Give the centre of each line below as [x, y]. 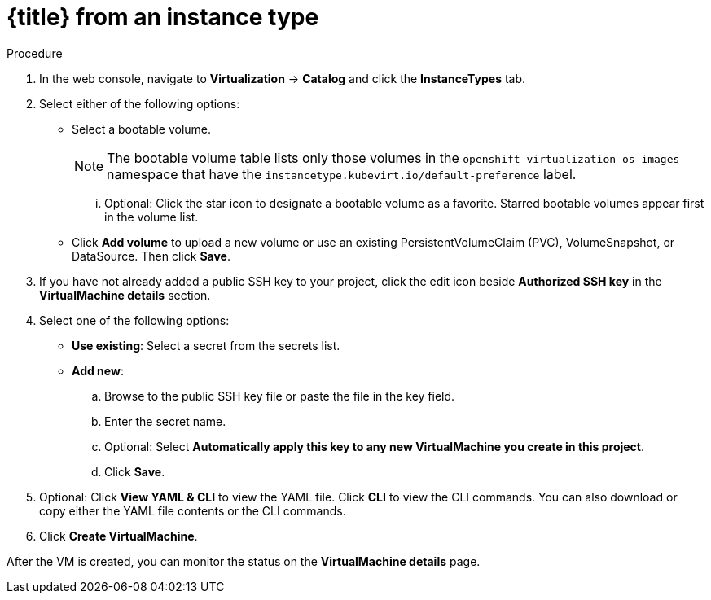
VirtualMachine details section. [125, 295]
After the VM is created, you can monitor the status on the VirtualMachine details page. [244, 561]
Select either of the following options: [140, 103]
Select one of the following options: [134, 320]
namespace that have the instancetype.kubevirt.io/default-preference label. [342, 174]
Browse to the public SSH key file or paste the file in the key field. [280, 396]
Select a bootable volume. [142, 129]
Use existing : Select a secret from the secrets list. [206, 345]
